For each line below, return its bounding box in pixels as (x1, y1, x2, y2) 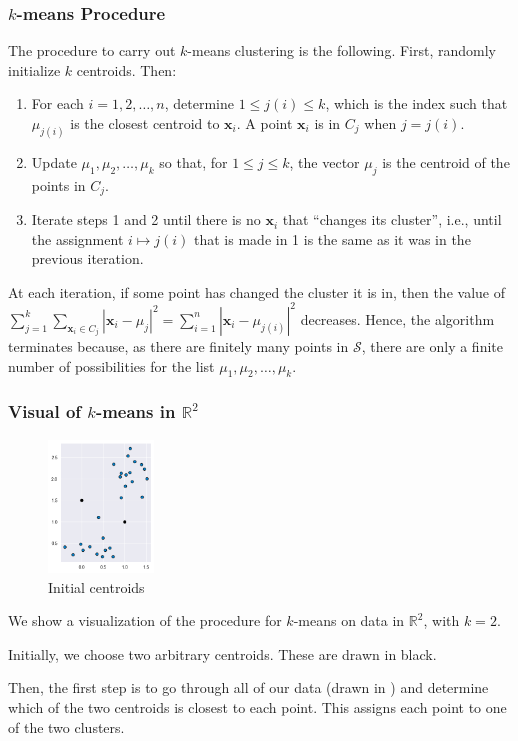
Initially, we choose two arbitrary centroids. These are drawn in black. (8, 643, 437, 664)
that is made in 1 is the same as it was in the (194, 228, 471, 249)
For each (31, 93, 84, 114)
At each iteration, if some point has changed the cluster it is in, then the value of (8, 281, 505, 302)
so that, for (159, 151, 228, 172)
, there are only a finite (361, 335, 503, 356)
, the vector (289, 151, 360, 172)
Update (31, 151, 77, 172)
